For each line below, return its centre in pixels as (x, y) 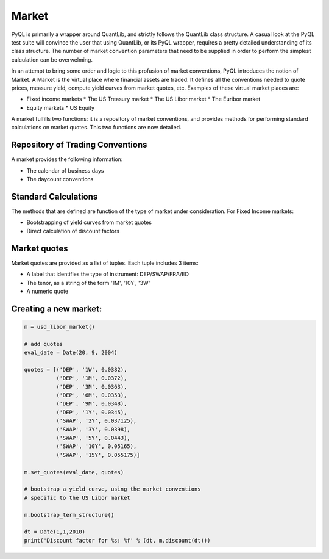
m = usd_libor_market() (60, 327)
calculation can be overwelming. (52, 60)
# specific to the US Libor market (77, 498)
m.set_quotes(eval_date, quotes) (74, 472)
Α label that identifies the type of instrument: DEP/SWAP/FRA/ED (108, 274)
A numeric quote (48, 291)
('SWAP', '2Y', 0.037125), (96, 421)
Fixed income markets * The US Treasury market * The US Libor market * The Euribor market (143, 99)
